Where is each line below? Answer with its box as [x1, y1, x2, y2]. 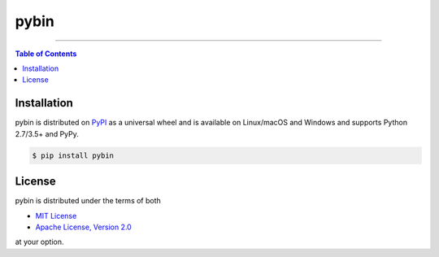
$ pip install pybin [32, 150, 114, 160]
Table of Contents [15, 49, 77, 59]
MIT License [35, 211, 77, 220]
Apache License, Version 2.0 [35, 222, 132, 232]
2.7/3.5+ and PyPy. [15, 128, 79, 138]
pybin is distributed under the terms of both [15, 196, 162, 206]
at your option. [15, 237, 64, 247]
